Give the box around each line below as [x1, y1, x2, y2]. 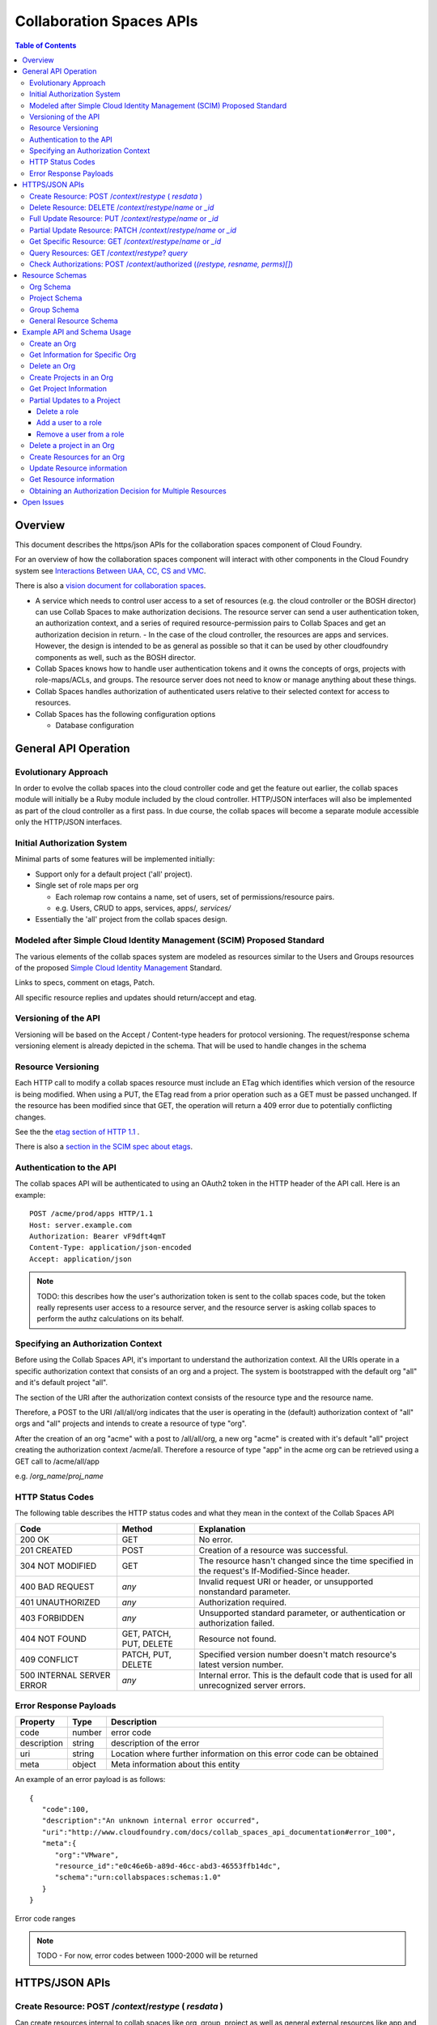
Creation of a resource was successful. [198, 1544, 348, 1555]
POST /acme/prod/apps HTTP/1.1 [29, 1209, 154, 1218]
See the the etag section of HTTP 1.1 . [15, 1127, 140, 1136]
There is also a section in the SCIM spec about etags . [15, 1142, 193, 1152]
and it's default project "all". [15, 1378, 108, 1388]
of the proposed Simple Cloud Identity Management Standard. [15, 962, 223, 972]
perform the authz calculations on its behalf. [36, 1314, 185, 1324]
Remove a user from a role [36, 429, 125, 439]
